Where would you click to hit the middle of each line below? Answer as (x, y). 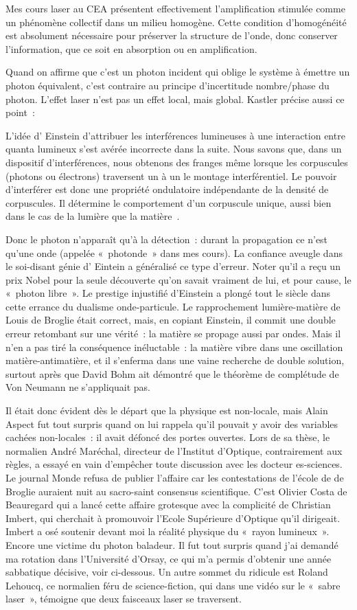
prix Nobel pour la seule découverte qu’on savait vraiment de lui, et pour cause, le (178, 279)
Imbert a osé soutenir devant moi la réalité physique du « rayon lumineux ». (168, 531)
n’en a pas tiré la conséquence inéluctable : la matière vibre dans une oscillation (174, 347)
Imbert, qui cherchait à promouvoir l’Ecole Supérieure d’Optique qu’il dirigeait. (173, 518)
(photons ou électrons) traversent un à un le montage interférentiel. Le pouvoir (171, 176)
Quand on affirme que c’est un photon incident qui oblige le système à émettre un (178, 72)
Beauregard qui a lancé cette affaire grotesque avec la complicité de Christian (168, 505)
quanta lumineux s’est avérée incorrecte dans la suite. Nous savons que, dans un (174, 149)
